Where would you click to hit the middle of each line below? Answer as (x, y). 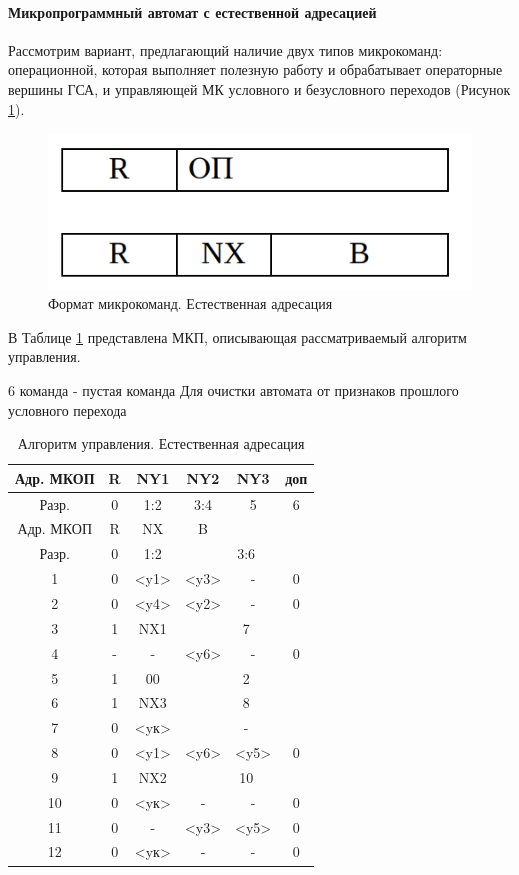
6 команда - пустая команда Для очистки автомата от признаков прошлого (233, 389)
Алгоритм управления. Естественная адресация (161, 443)
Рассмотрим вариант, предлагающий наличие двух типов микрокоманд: (225, 49)
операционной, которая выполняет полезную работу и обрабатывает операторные (255, 69)
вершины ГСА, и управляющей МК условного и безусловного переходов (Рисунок (259, 88)
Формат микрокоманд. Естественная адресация (190, 303)
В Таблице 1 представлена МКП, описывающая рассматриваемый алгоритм (237, 336)
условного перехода (67, 409)
